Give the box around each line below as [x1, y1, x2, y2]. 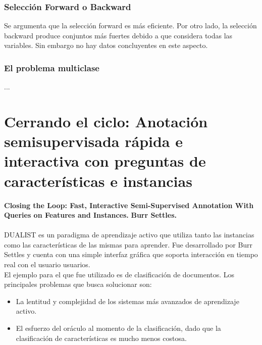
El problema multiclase [4, 61, 99, 74]
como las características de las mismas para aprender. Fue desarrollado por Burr [4, 239, 253, 250]
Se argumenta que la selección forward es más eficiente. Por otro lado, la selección [4, 20, 257, 31]
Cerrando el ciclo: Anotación [4, 111, 208, 131]
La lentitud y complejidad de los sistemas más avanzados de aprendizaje [16, 295, 239, 306]
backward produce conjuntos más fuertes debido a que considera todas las [4, 30, 233, 40]
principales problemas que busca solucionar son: [4, 279, 152, 289]
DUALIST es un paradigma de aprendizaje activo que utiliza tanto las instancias [4, 229, 254, 240]
